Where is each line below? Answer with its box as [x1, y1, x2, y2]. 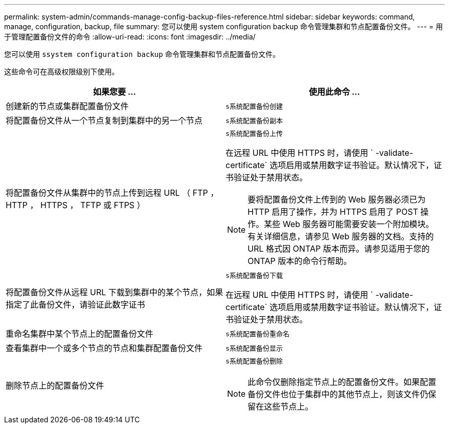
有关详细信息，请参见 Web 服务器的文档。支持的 [248, 231, 434, 241]
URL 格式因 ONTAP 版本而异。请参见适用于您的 [248, 243, 430, 254]
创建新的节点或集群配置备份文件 [6, 101, 129, 111]
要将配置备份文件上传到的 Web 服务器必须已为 [248, 194, 426, 205]
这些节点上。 [264, 401, 314, 412]
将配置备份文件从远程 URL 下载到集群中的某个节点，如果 [6, 287, 223, 297]
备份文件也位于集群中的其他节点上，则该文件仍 [248, 389, 428, 399]
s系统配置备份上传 [226, 130, 283, 137]
